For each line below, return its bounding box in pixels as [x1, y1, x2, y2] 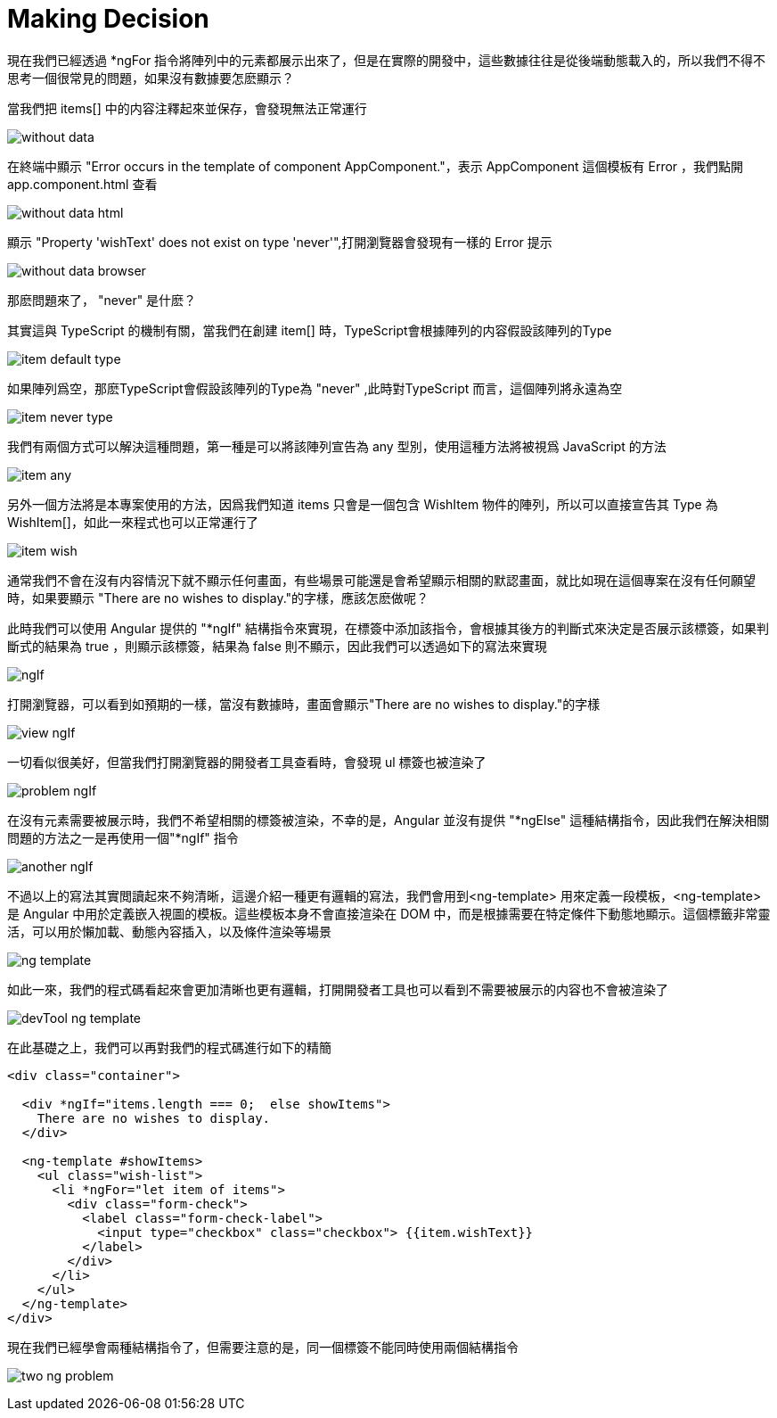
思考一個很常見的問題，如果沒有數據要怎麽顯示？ [7, 70, 294, 86]
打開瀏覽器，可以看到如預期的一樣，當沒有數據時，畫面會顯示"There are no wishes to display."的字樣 [7, 696, 601, 712]
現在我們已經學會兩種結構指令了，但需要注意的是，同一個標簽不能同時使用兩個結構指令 [7, 1339, 519, 1355]
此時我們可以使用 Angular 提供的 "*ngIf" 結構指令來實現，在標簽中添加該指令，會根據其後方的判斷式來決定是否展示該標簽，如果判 [7, 620, 769, 636]
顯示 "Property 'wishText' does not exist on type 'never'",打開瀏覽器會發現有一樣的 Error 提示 [7, 234, 552, 250]
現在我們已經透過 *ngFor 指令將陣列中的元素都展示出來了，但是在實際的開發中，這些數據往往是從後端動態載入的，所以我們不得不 [7, 52, 766, 68]
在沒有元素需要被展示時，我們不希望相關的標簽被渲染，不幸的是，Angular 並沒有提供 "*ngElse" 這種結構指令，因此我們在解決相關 [7, 812, 770, 828]
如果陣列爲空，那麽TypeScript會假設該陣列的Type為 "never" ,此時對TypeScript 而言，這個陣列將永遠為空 [7, 380, 623, 396]
